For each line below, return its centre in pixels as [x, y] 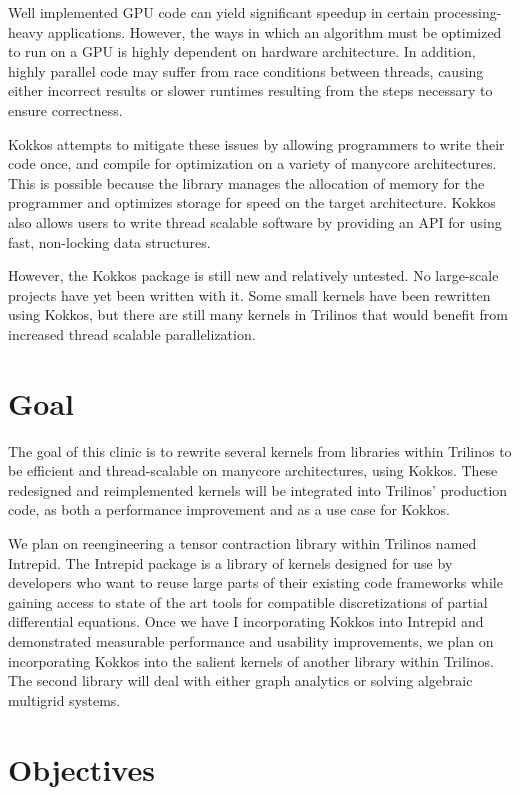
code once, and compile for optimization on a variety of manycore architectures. [252, 163]
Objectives [81, 768]
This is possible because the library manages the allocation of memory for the [246, 182]
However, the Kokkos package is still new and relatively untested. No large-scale [253, 275]
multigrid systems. [64, 699]
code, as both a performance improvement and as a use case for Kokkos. [229, 509]
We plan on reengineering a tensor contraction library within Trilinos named [242, 543]
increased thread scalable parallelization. [132, 333]
